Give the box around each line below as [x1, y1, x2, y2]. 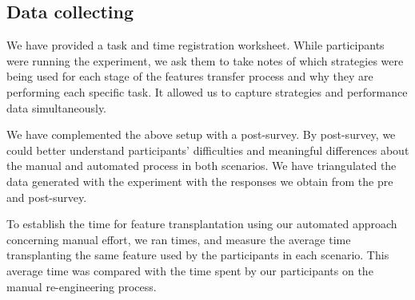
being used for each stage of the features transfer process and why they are [6, 68, 373, 85]
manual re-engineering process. [6, 278, 157, 294]
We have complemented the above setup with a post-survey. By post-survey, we [6, 126, 396, 143]
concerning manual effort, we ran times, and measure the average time [6, 231, 351, 247]
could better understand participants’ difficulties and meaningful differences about [6, 141, 409, 158]
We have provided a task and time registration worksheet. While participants [6, 37, 385, 53]
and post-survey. [6, 188, 87, 205]
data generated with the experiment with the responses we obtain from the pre [6, 172, 393, 189]
